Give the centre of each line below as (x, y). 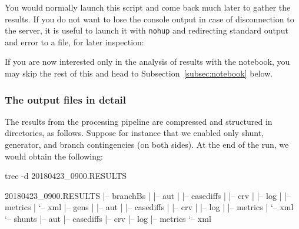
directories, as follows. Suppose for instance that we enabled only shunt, (134, 133)
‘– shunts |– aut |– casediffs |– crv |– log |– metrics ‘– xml (108, 218)
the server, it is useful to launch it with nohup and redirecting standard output (147, 30)
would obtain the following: (54, 156)
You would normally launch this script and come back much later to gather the (148, 7)
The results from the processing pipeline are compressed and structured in (139, 121)
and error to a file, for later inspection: (74, 42)
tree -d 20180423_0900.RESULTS (66, 176)
